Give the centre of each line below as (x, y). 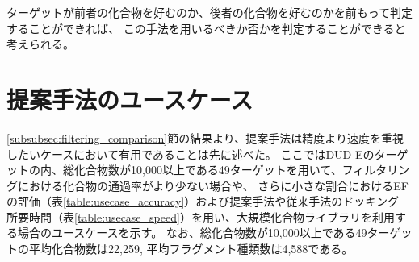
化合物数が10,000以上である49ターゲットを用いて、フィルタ (230, 170)
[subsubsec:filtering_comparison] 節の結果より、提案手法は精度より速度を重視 (205, 137)
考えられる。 (40, 44)
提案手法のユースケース (130, 99)
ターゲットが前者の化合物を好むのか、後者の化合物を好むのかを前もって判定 (210, 12)
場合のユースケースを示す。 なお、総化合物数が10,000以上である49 (192, 233)
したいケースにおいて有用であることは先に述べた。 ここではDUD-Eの (191, 154)
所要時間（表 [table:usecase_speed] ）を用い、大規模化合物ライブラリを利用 (201, 216)
